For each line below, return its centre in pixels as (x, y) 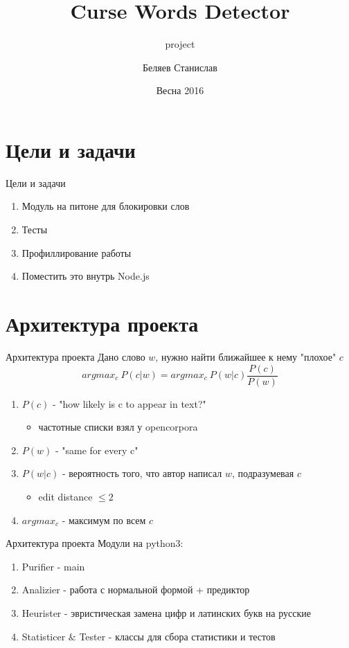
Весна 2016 (180, 90)
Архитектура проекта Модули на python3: (95, 543)
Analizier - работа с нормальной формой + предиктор (136, 589)
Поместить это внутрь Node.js (86, 276)
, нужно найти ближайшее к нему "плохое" (246, 356)
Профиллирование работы (77, 252)
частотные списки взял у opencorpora (118, 427)
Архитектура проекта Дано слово (75, 356)
